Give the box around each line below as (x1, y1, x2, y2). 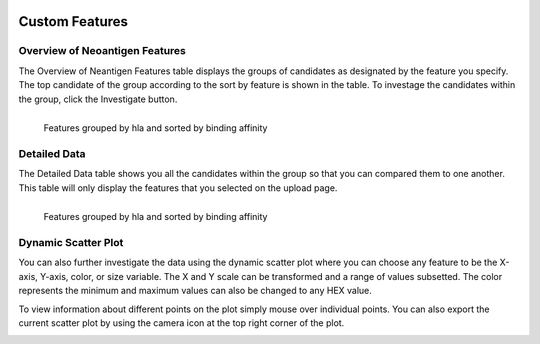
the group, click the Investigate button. (18, 93, 178, 105)
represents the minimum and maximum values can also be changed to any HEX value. (18, 285, 372, 297)
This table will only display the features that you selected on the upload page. (18, 181, 338, 194)
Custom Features (18, 13, 129, 30)
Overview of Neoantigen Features (18, 44, 187, 58)
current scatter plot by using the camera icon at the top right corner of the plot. (18, 317, 345, 329)
